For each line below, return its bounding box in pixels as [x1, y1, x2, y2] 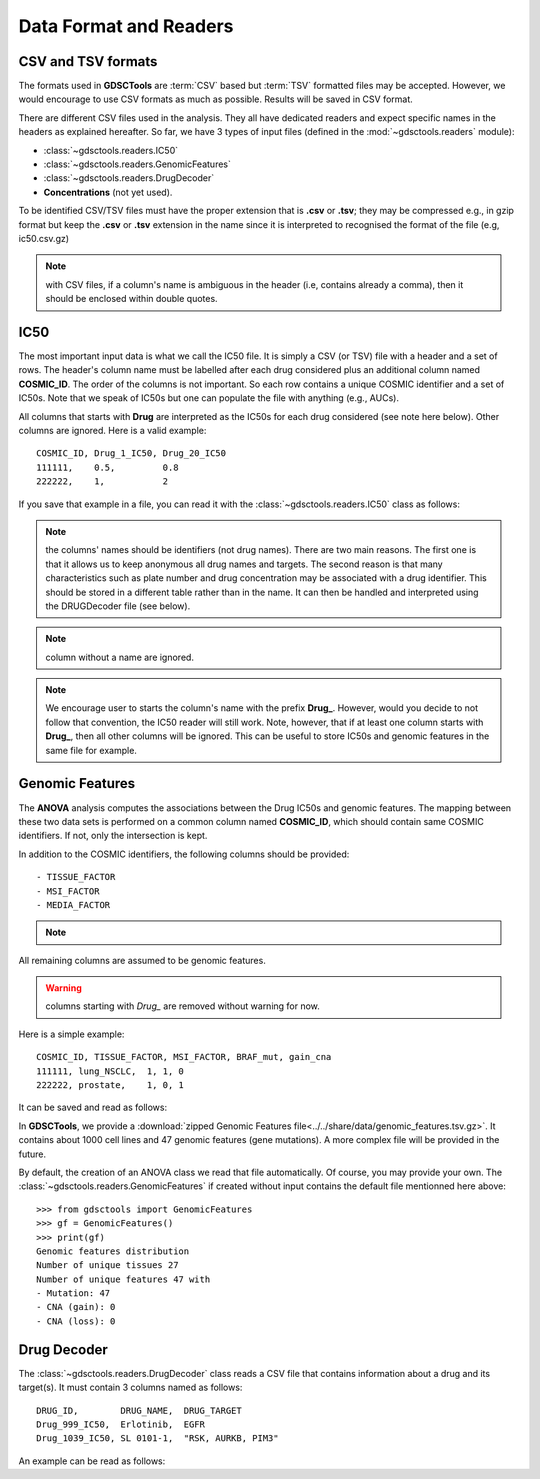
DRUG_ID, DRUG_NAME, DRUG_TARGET [36, 1405, 242, 1416]
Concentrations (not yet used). [43, 186, 173, 198]
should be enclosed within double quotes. [45, 293, 219, 305]
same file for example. [45, 744, 137, 756]
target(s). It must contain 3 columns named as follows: [18, 1381, 243, 1394]
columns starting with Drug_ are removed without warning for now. [45, 1000, 320, 1012]
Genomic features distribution [36, 1245, 190, 1257]
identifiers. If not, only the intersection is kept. [18, 830, 208, 842]
